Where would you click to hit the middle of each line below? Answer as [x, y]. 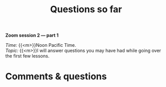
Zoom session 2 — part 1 [32, 35]
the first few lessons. [27, 56]
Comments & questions [56, 77]
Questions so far [86, 9]
